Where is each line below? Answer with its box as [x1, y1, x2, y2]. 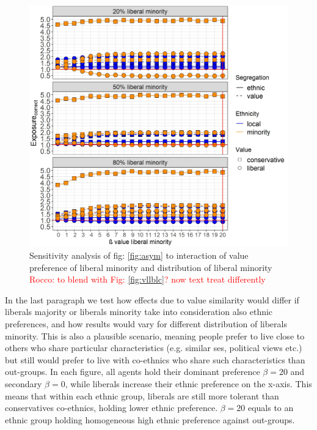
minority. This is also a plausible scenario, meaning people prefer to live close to [5, 329, 305, 342]
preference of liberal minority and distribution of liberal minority [29, 261, 272, 273]
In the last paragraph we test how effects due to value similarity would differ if [5, 293, 299, 306]
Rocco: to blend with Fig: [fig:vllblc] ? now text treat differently [29, 273, 266, 286]
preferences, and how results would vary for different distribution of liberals [5, 317, 287, 330]
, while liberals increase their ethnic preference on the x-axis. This [65, 377, 312, 390]
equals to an [247, 401, 294, 414]
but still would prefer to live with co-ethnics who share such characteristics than [5, 353, 305, 366]
